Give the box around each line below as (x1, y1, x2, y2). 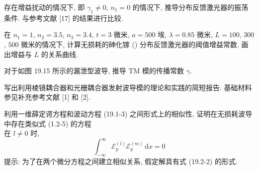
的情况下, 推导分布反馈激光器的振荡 (132, 2, 249, 12)
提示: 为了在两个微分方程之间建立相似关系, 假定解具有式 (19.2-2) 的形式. (4, 156, 238, 167)
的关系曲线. (41, 49, 78, 59)
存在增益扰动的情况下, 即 (4, 2, 85, 12)
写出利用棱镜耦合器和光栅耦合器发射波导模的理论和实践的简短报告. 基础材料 (4, 82, 252, 92)
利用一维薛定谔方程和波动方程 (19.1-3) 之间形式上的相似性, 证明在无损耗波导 (4, 108, 253, 118)
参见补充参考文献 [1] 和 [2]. (4, 92, 90, 102)
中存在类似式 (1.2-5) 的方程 (4, 118, 91, 128)
